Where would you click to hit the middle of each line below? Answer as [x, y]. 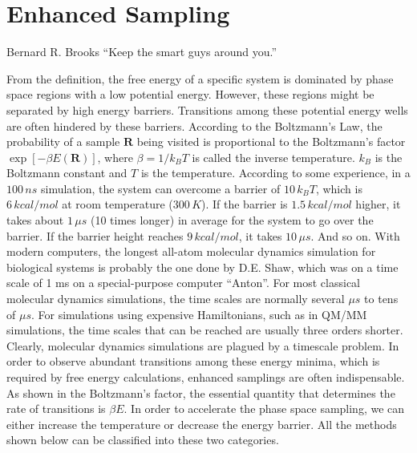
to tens [381, 299]
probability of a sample [63, 142]
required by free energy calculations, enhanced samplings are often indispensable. [206, 377]
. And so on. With [355, 235]
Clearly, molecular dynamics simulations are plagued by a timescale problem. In [203, 345]
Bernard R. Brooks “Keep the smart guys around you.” [142, 52]
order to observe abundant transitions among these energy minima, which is [193, 361]
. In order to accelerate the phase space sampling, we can [264, 409]
